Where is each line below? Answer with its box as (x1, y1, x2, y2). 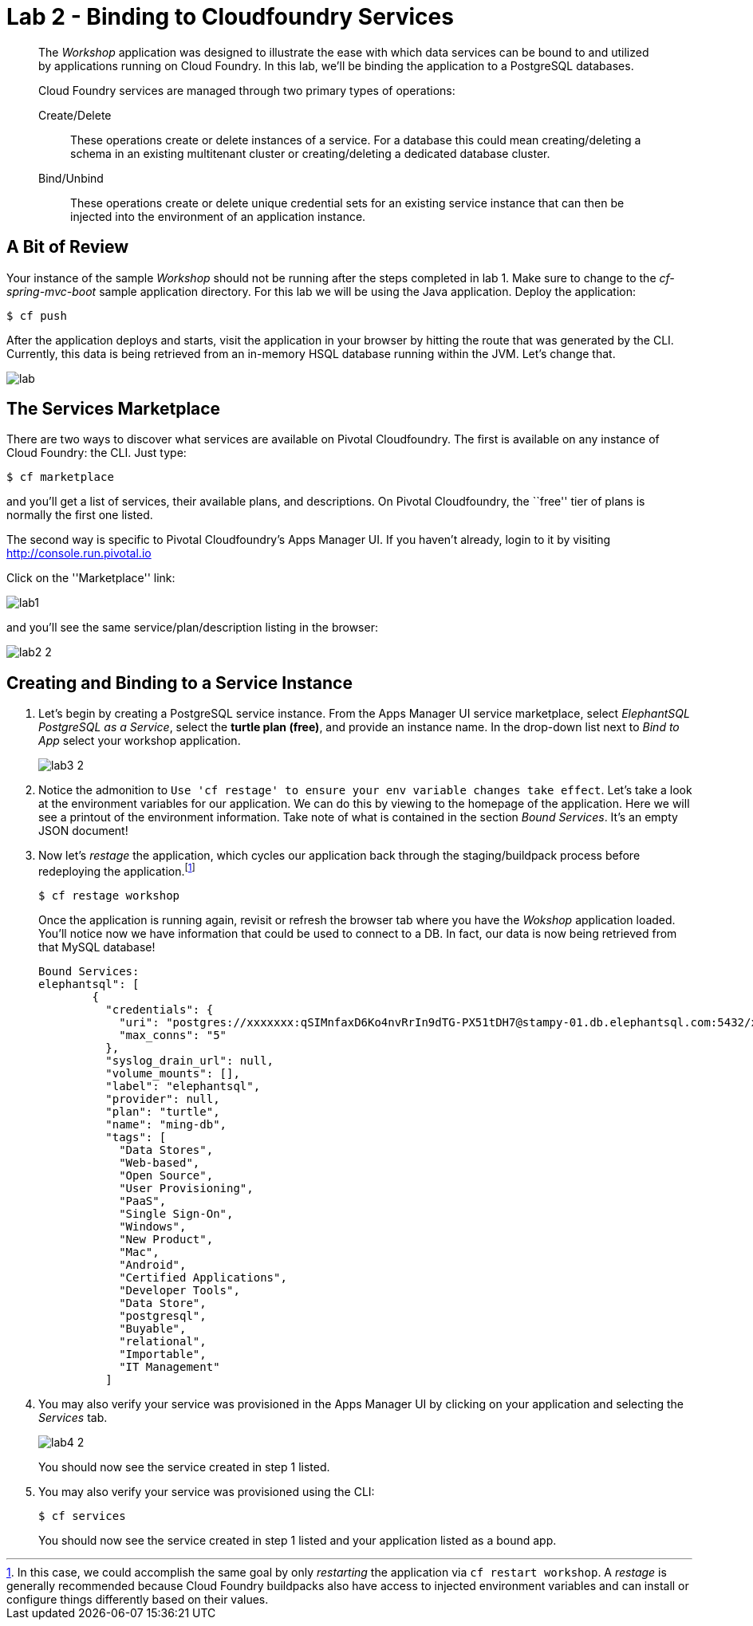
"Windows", (119, 1219, 187, 1233)
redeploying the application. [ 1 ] (38, 862, 195, 878)
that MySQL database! (38, 939, 156, 954)
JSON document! (38, 824, 128, 838)
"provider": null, (105, 1092, 220, 1105)
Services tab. (38, 1410, 108, 1424)
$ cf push (6, 309, 67, 322)
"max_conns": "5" (119, 1028, 227, 1041)
